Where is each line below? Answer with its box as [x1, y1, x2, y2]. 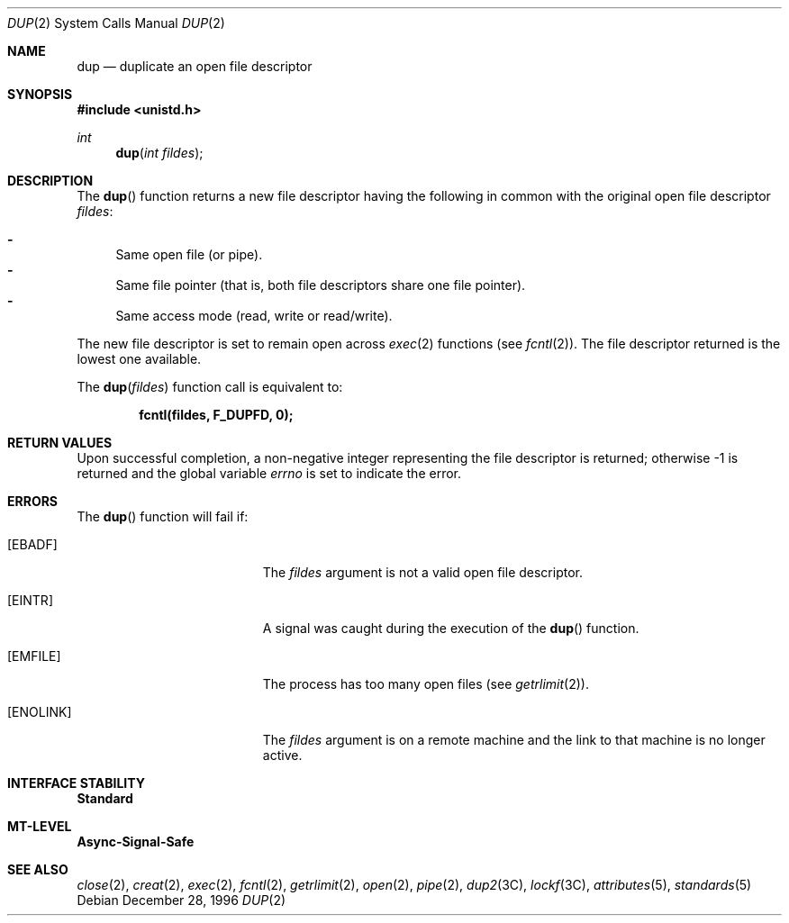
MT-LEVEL [7, 819, 72, 834]
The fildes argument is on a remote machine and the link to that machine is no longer [262, 732, 766, 747]
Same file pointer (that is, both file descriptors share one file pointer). [115, 277, 526, 293]
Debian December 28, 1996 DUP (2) [77, 892, 286, 908]
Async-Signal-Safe [77, 834, 195, 849]
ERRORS [7, 493, 59, 509]
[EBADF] [7, 537, 58, 552]
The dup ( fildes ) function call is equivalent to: [77, 379, 343, 394]
